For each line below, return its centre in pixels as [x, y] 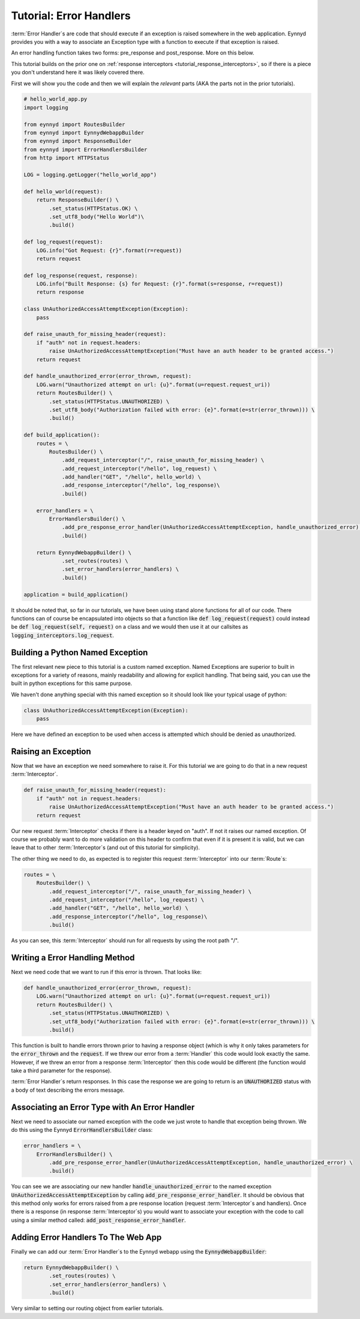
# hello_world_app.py [55, 99]
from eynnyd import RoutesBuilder [74, 124]
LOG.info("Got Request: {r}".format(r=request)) [109, 250]
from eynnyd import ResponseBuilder [78, 141]
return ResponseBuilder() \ [78, 200]
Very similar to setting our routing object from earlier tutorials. [88, 1308]
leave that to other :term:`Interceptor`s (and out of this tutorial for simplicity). [106, 848]
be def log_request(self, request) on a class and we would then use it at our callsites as [130, 627]
